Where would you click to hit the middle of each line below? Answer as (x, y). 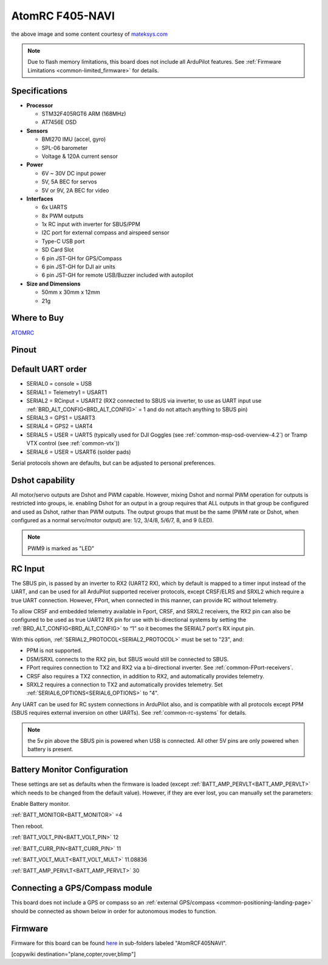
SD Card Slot (58, 250)
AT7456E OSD (59, 122)
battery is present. (50, 749)
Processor (40, 105)
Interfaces (40, 199)
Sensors (37, 131)
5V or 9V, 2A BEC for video (75, 190)
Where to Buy (37, 318)
